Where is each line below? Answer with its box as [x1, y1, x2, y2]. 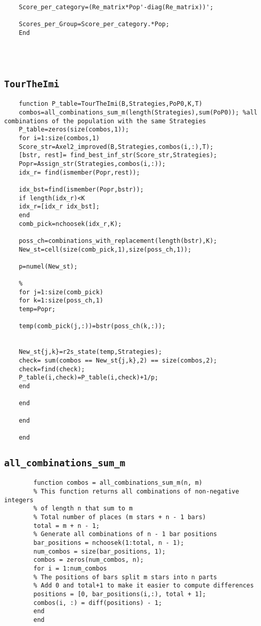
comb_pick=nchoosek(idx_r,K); [18, 220, 122, 227]
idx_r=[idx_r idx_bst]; [18, 203, 100, 211]
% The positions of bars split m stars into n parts [33, 573, 217, 581]
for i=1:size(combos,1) [18, 135, 100, 142]
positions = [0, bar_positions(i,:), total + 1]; [33, 590, 206, 598]
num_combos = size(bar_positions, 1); [33, 547, 166, 555]
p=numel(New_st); [18, 262, 78, 270]
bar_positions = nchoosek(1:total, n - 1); [33, 539, 184, 546]
